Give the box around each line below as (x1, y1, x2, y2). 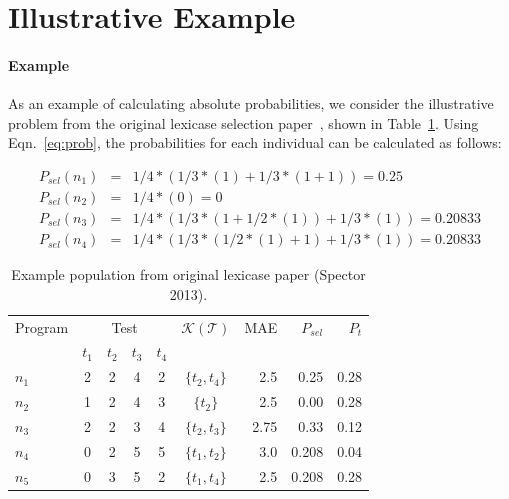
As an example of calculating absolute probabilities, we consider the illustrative (8, 93, 494, 114)
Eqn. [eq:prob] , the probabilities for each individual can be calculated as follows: (8, 132, 502, 153)
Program (15, 316, 69, 337)
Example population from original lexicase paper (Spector (11, 264, 366, 285)
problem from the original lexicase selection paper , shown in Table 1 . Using (8, 112, 479, 133)
